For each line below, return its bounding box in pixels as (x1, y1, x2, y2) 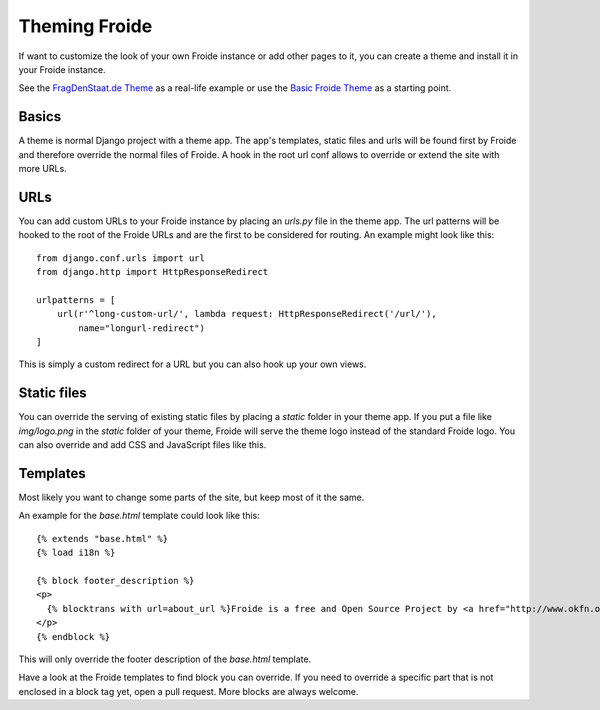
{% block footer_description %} (36, 575, 195, 586)
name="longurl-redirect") (78, 322, 205, 334)
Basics (18, 108, 62, 125)
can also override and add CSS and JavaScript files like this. (18, 439, 267, 451)
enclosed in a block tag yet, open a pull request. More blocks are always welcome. (18, 685, 359, 697)
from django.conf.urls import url (36, 252, 205, 264)
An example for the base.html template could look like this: (18, 510, 260, 522)
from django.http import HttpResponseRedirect (36, 266, 269, 278)
